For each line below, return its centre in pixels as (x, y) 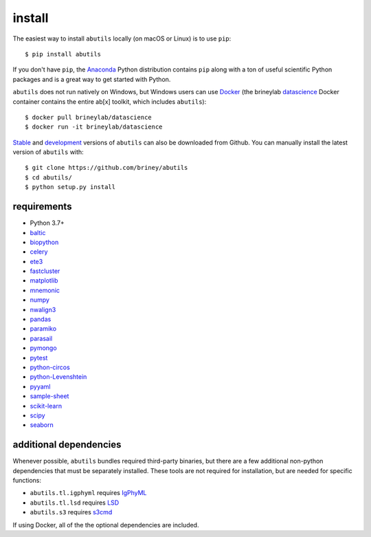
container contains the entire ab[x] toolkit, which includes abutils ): (110, 101)
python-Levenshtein (58, 377)
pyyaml (40, 386)
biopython (44, 242)
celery (39, 252)
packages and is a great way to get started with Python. (92, 79)
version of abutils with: (48, 152)
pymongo (44, 348)
